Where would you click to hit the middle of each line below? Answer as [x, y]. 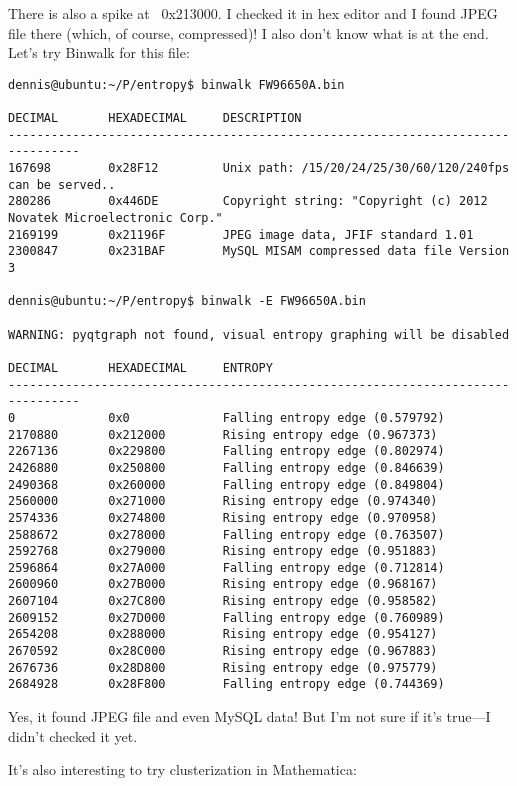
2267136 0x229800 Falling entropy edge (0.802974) [226, 451]
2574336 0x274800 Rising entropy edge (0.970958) [223, 517]
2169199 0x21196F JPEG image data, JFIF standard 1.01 [241, 234]
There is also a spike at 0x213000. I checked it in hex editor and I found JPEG [253, 13]
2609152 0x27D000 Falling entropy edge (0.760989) [226, 617]
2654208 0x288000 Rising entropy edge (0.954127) [223, 634]
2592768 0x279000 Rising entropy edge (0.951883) [223, 551]
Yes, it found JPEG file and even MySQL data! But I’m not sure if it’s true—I [249, 716]
